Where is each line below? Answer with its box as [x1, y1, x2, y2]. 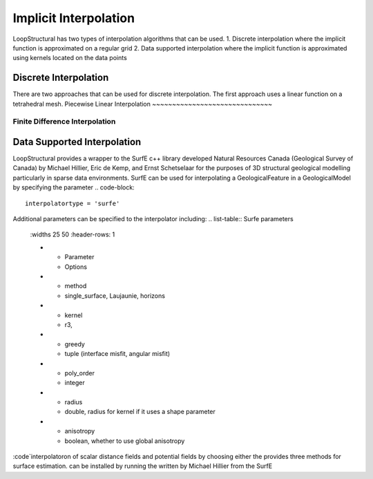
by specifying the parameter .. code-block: [12, 183, 135, 191]
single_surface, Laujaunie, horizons [64, 291, 166, 300]
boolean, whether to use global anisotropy [64, 436, 185, 445]
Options [64, 263, 88, 271]
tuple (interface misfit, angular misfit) [64, 350, 171, 358]
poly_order [64, 368, 95, 377]
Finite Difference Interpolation [12, 117, 116, 126]
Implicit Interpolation [12, 10, 135, 26]
